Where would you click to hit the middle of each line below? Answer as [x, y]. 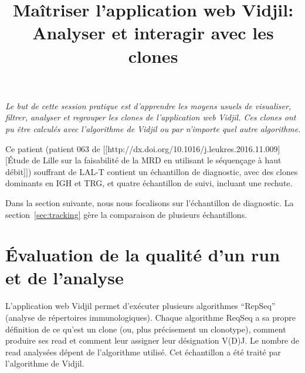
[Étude [17, 160]
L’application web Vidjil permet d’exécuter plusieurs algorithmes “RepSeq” [140, 306]
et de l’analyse [65, 278]
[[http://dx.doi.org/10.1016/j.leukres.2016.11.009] [192, 148]
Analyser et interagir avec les [153, 33]
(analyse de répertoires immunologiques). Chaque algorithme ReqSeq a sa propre [151, 317]
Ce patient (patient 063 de [53, 148]
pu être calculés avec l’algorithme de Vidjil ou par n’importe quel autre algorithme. [153, 128]
